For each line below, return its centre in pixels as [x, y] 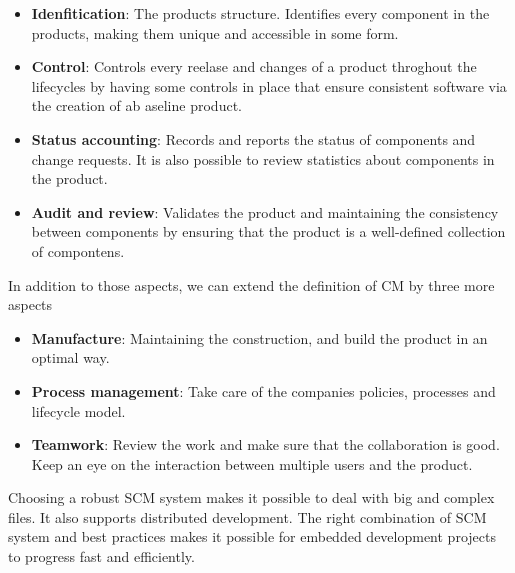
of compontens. [78, 250]
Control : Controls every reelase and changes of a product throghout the [254, 66]
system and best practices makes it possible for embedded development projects [252, 536]
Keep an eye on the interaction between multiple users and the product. [252, 463]
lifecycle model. [78, 410]
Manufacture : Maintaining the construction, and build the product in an [259, 337]
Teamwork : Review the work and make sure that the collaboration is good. [265, 444]
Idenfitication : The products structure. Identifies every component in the [260, 13]
